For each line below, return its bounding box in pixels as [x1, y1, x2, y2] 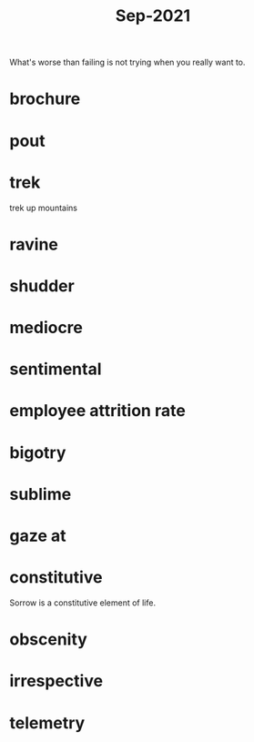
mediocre [9, 318, 84, 338]
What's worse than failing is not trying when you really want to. [9, 56, 246, 68]
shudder [9, 275, 75, 296]
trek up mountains [9, 202, 77, 213]
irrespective [9, 671, 103, 692]
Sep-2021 [115, 5, 191, 26]
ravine [9, 234, 59, 255]
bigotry [9, 442, 66, 462]
